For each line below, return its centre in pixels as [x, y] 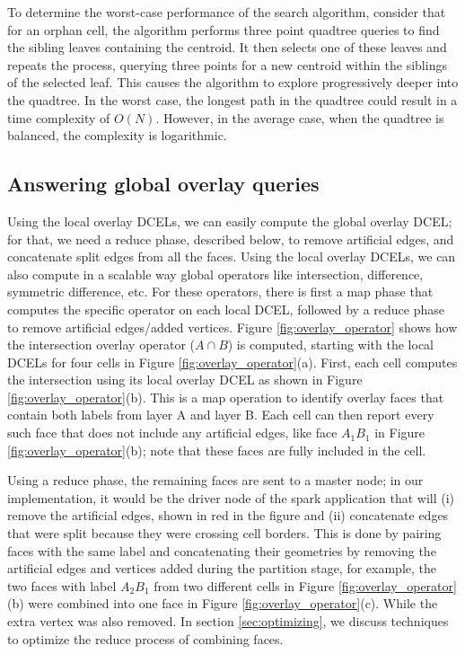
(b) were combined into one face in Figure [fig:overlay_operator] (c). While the [223, 603]
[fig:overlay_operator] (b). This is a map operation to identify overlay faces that [226, 397]
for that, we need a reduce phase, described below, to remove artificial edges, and [231, 239]
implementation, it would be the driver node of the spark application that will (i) [231, 497]
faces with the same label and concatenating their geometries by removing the [222, 550]
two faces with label [62, 585]
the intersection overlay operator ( [101, 345]
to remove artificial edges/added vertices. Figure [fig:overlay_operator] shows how [232, 327]
